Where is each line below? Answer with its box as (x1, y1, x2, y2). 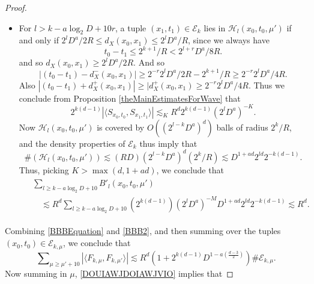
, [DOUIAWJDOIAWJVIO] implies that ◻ (74, 267, 234, 280)
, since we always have (188, 34, 270, 46)
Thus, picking (19, 163, 69, 176)
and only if (19, 34, 59, 46)
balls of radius (216, 120, 268, 133)
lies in (204, 21, 226, 34)
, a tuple (115, 21, 146, 34)
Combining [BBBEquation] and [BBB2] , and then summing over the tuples (5, 224, 281, 237)
